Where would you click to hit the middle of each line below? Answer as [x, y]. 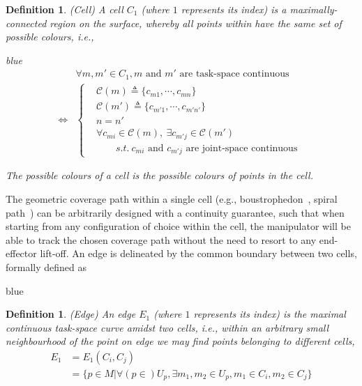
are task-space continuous [234, 74]
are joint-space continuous [242, 148]
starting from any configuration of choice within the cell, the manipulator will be [178, 226]
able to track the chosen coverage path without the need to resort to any [161, 239]
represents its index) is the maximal [270, 314]
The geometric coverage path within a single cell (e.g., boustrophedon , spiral [172, 199]
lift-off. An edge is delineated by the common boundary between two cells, [198, 253]
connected [26, 23]
